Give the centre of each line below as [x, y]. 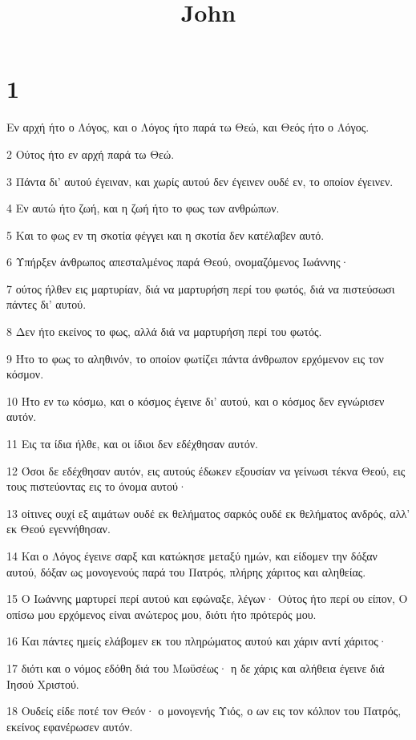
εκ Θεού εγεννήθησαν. [59, 529]
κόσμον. [25, 374]
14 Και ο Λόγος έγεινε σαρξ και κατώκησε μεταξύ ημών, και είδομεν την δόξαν [192, 556]
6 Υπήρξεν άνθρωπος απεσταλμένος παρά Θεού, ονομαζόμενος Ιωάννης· [178, 262]
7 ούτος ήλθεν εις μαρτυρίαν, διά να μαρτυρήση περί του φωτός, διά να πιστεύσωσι [201, 288]
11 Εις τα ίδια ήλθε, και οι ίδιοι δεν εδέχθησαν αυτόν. [132, 444]
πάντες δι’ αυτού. [46, 304]
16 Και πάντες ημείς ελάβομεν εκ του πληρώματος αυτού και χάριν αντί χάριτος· [197, 641]
